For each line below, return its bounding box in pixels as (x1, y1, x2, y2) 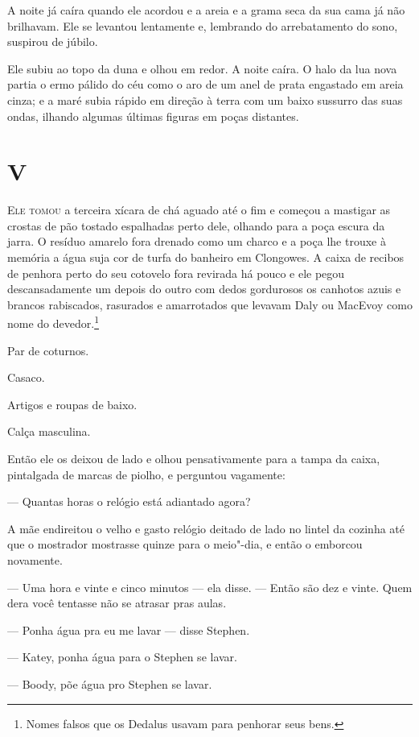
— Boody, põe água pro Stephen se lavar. (7, 676, 212, 692)
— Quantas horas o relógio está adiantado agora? (7, 493, 251, 510)
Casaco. (7, 369, 45, 386)
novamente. (7, 552, 63, 569)
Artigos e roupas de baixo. (7, 395, 138, 412)
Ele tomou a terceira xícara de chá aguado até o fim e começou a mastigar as (7, 201, 391, 218)
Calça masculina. (7, 423, 91, 440)
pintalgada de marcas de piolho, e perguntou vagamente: (7, 466, 285, 482)
